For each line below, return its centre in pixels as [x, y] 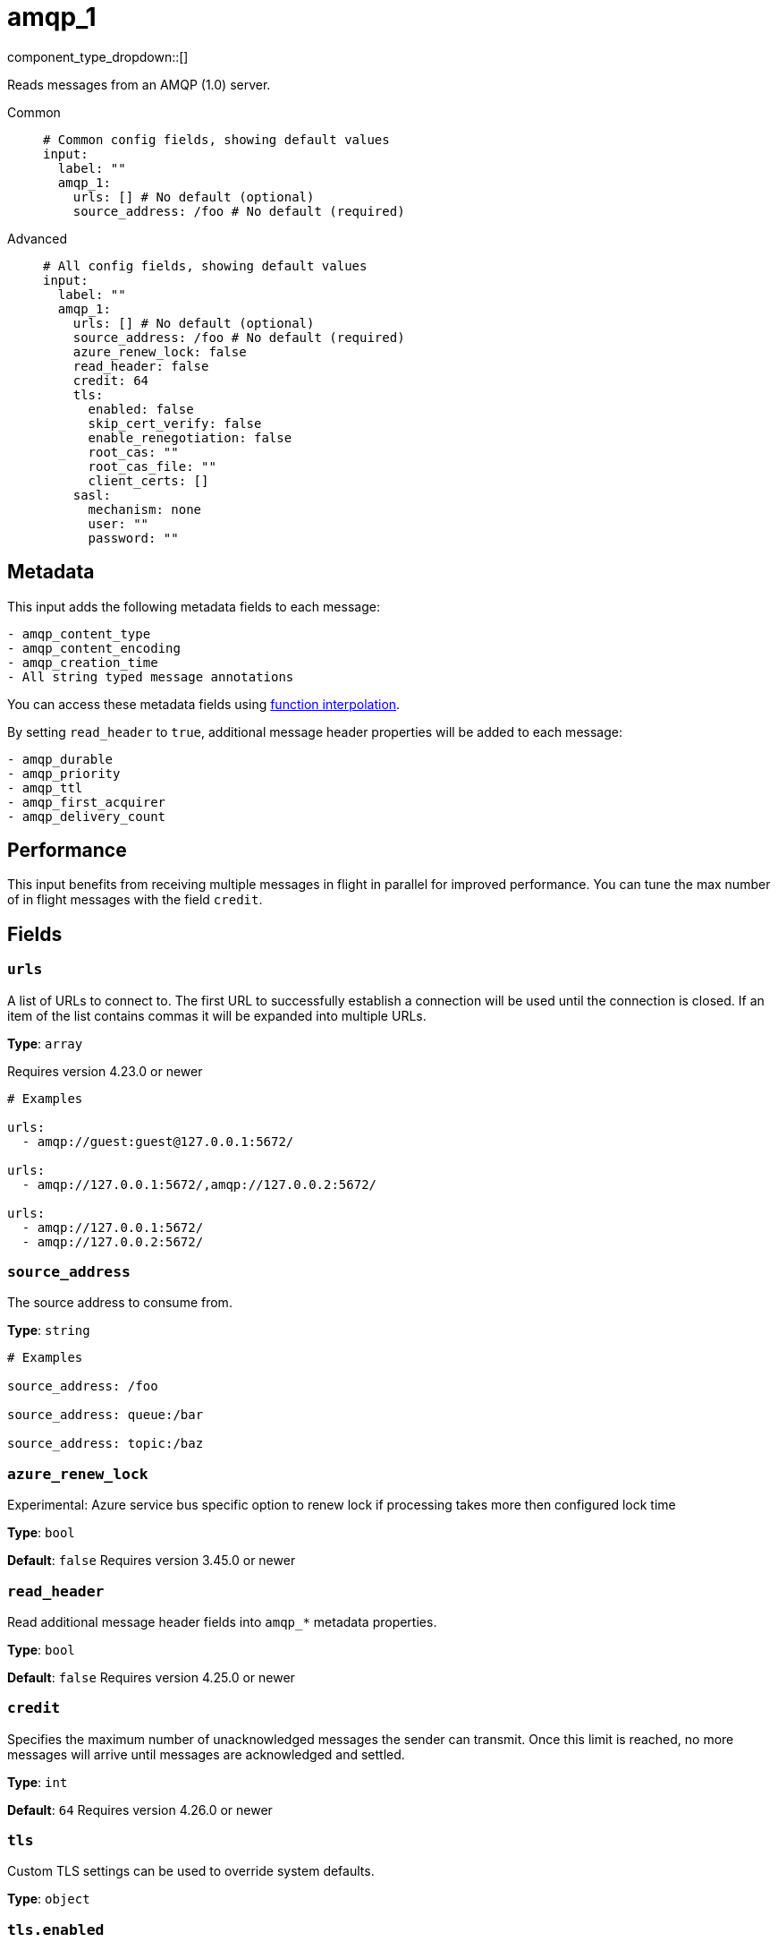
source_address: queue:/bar [106, 1415]
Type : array [45, 1043]
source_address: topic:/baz [106, 1444]
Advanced [37, 238]
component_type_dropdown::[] [98, 56]
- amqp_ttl [45, 787]
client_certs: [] [148, 480]
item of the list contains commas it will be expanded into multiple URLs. [217, 1015]
